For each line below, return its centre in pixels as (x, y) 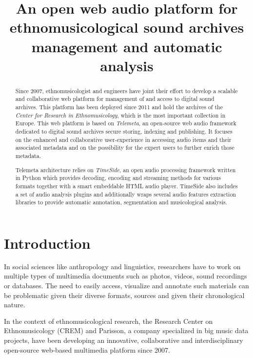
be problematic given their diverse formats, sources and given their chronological (124, 295)
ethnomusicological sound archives (127, 27)
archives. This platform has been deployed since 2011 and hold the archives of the (119, 107)
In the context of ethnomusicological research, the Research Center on (108, 321)
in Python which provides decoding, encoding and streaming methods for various (118, 178)
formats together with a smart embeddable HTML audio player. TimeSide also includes (126, 186)
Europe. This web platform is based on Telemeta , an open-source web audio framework (126, 123)
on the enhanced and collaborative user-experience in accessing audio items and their (123, 139)
